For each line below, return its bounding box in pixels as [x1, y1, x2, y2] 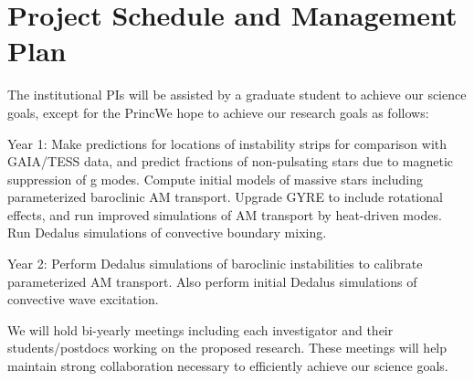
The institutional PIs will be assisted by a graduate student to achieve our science [7, 85, 467, 104]
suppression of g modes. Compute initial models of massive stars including [7, 169, 423, 188]
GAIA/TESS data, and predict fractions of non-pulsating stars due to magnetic [7, 152, 454, 171]
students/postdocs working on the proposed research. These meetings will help [7, 338, 448, 357]
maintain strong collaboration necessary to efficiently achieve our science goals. [7, 356, 448, 376]
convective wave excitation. [7, 290, 159, 309]
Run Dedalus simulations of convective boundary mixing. [7, 223, 327, 242]
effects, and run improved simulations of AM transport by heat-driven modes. [7, 205, 442, 224]
